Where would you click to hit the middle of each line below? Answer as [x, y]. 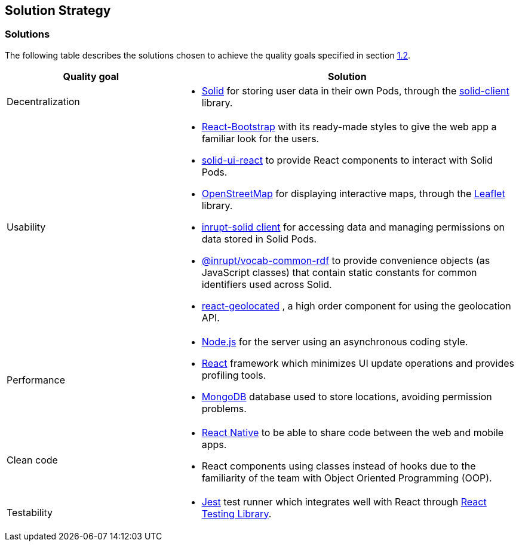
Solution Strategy [58, 10]
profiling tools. [234, 375]
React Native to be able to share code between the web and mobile [353, 432]
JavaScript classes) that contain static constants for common [339, 272]
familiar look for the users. [260, 138]
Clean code [32, 460]
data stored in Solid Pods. [259, 239]
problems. [224, 408]
